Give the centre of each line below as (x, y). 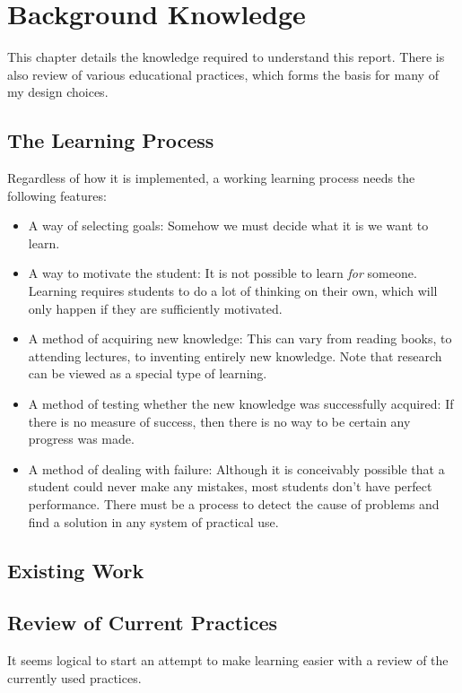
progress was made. (81, 439)
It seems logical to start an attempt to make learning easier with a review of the (228, 660)
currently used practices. (74, 677)
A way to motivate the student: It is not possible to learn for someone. (222, 273)
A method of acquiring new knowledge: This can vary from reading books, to (240, 338)
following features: (57, 195)
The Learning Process (111, 140)
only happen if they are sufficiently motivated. (155, 308)
